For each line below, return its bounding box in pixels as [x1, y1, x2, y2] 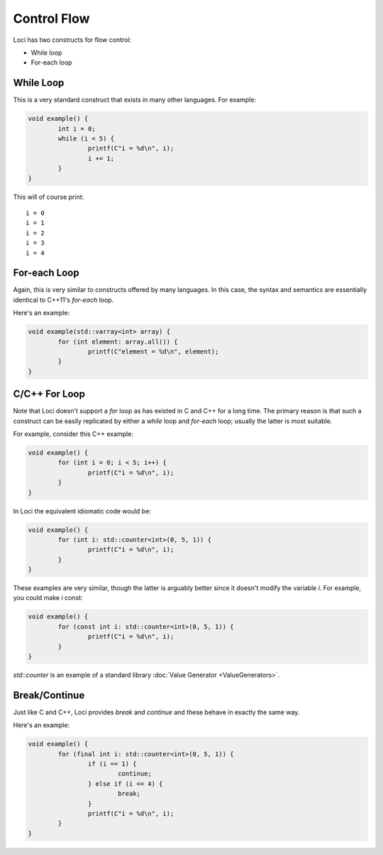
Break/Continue [13, 689, 85, 701]
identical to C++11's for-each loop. [13, 295, 114, 304]
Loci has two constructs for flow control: [13, 36, 131, 44]
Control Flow [13, 11, 90, 26]
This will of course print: [13, 192, 84, 201]
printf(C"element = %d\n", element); [87, 347, 219, 355]
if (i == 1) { [87, 760, 138, 768]
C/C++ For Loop [13, 388, 85, 401]
